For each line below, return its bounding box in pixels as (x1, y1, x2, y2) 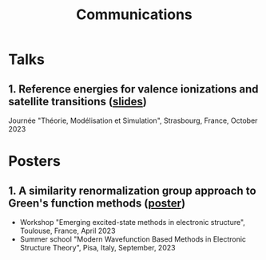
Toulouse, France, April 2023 (19, 226, 116, 235)
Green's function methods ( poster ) (8, 196, 186, 210)
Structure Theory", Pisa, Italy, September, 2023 (19, 243, 176, 252)
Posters (8, 152, 62, 171)
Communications (75, 6, 193, 24)
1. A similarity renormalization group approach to (8, 183, 257, 197)
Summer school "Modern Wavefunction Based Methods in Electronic (19, 234, 246, 244)
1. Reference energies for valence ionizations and (8, 82, 259, 96)
